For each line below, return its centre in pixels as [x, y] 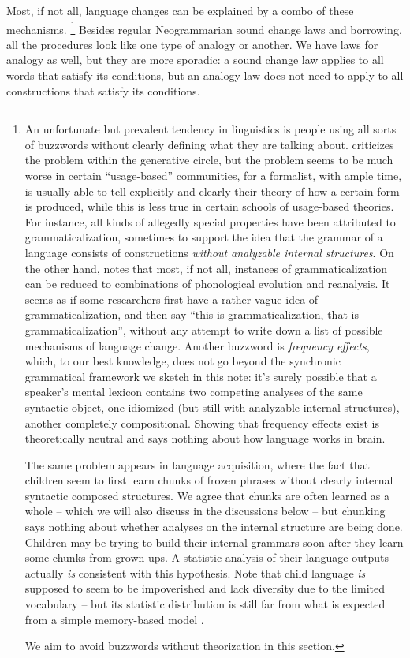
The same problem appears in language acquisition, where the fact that [197, 464]
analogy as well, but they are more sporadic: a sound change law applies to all [195, 60]
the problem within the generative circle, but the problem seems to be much [209, 160]
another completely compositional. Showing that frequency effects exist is [202, 422]
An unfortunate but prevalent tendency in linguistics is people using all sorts [211, 129]
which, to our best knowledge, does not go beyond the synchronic [183, 361]
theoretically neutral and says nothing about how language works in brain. [205, 438]
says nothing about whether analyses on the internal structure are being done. [214, 527]
